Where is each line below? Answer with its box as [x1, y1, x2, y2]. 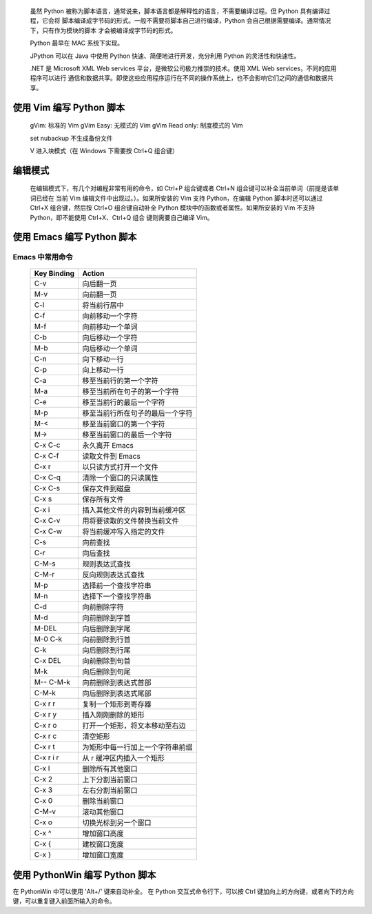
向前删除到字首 [82, 613, 131, 623]
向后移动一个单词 [82, 344, 138, 353]
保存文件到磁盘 [82, 484, 131, 493]
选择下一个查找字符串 [82, 592, 152, 602]
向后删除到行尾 [82, 646, 131, 655]
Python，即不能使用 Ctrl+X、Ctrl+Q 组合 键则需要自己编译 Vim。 [30, 213, 214, 221]
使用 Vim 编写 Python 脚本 [12, 101, 125, 113]
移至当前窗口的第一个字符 [82, 419, 165, 429]
